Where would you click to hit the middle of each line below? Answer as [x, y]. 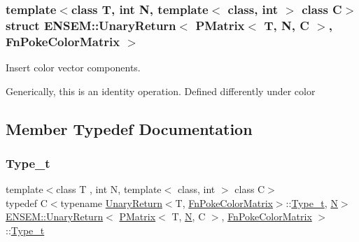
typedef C [27, 202]
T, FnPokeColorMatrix [224, 202]
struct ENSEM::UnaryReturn [91, 25]
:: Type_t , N [312, 202]
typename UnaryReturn [111, 202]
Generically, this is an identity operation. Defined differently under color [161, 91]
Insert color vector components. [73, 67]
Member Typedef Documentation [129, 128]
